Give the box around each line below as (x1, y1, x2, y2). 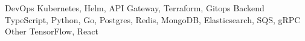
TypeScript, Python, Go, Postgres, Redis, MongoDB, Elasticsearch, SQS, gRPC (5, 13, 301, 26)
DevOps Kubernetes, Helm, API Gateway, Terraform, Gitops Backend (5, 2, 265, 14)
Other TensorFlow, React (5, 25, 98, 37)
